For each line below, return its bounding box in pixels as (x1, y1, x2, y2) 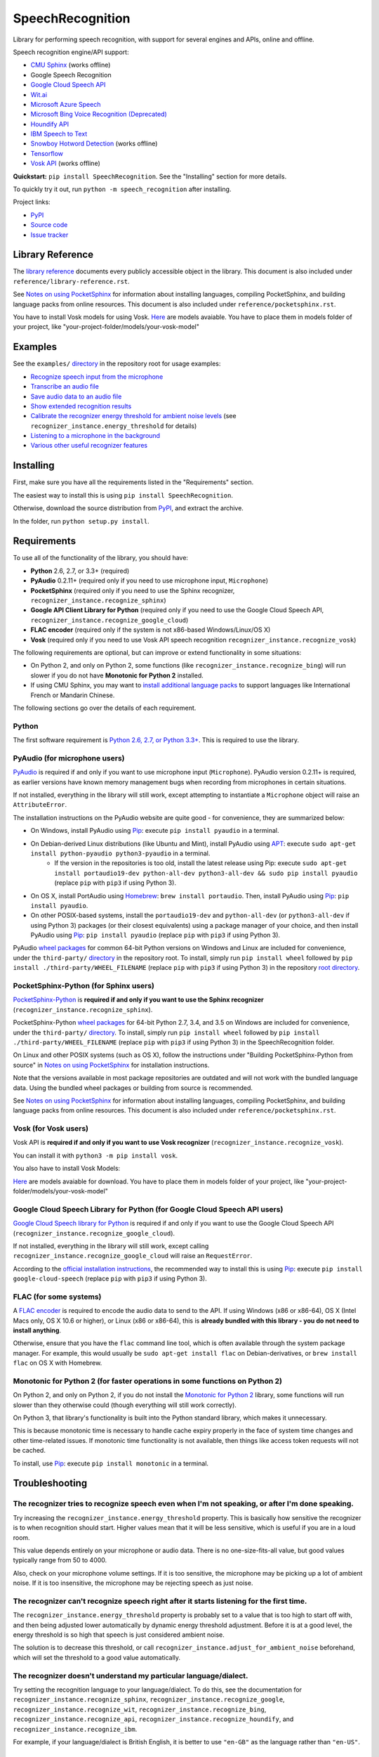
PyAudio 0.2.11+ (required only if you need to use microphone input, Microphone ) (30, 576, 269, 585)
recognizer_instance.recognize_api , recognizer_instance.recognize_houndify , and (13, 1715, 294, 1723)
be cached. (13, 1446, 46, 1455)
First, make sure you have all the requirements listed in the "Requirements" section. (13, 478, 254, 486)
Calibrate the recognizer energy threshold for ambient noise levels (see (30, 412, 237, 420)
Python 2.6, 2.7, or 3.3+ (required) (30, 566, 130, 575)
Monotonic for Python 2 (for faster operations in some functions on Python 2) (13, 1376, 282, 1386)
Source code (30, 221, 68, 229)
